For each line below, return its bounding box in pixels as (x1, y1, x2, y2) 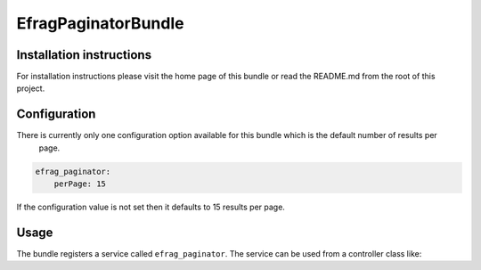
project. (16, 83, 45, 94)
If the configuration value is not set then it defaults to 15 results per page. (16, 201, 285, 213)
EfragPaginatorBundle (16, 13, 184, 33)
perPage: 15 (53, 179, 107, 189)
